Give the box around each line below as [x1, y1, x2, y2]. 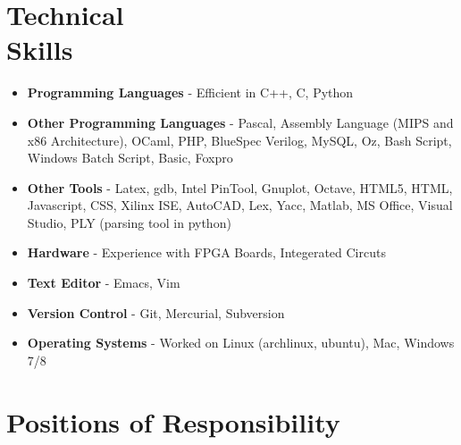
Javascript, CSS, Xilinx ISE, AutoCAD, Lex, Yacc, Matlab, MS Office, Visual [27, 196, 453, 214]
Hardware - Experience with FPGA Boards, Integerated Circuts [27, 243, 386, 262]
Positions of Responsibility [6, 403, 340, 440]
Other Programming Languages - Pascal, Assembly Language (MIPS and [27, 113, 454, 131]
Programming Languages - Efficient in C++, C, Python [27, 83, 354, 102]
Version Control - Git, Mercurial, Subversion [27, 303, 285, 322]
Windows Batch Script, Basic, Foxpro [27, 148, 233, 167]
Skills [6, 31, 73, 68]
